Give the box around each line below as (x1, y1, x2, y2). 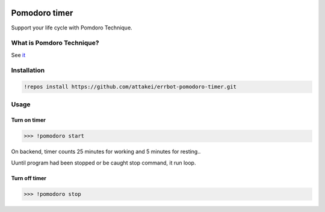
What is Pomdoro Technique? (11, 39, 99, 47)
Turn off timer (11, 174, 47, 181)
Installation (11, 66, 45, 74)
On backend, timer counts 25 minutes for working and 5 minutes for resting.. (11, 148, 201, 156)
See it (11, 51, 26, 58)
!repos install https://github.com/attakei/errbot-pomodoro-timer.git (23, 83, 237, 90)
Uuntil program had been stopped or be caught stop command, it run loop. (11, 159, 196, 166)
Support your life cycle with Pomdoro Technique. (11, 24, 132, 31)
